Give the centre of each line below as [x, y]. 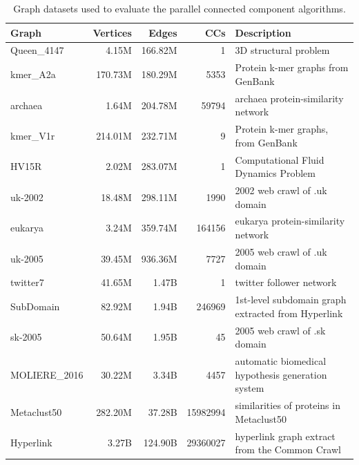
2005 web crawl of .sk [280, 330]
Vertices [112, 32]
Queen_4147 [37, 50]
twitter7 [27, 282]
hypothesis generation [281, 374]
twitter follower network [286, 282]
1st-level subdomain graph [291, 300]
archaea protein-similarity [289, 98]
